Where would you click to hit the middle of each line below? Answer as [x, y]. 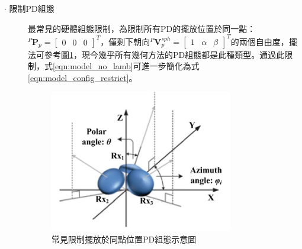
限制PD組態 [32, 8]
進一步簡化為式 [170, 66]
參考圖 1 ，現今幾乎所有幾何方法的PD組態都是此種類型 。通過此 [164, 54]
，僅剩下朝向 [125, 41]
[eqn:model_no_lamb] [93, 66]
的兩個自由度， [260, 41]
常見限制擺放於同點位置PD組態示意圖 [124, 239]
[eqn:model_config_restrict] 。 [83, 77]
